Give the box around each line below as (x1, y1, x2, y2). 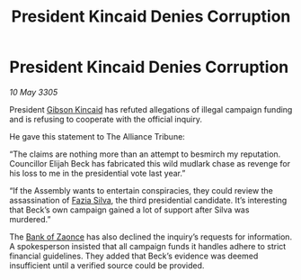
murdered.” (9, 213, 51, 224)
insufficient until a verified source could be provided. (9, 259, 205, 271)
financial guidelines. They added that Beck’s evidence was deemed (9, 250, 259, 261)
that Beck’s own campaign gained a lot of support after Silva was (9, 204, 250, 215)
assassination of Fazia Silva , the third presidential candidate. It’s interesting (9, 194, 288, 205)
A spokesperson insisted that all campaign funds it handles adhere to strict (9, 240, 287, 251)
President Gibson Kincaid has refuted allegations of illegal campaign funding (9, 104, 293, 114)
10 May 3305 (9, 86, 58, 97)
